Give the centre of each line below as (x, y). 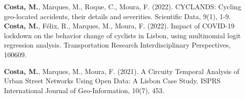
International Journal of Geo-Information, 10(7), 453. (84, 90)
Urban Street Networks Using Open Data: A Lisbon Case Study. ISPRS (112, 81)
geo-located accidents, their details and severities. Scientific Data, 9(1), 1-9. (117, 16)
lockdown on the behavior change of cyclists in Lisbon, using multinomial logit (122, 35)
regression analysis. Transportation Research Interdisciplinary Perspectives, (117, 45)
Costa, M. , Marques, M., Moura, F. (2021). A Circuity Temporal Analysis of (122, 71)
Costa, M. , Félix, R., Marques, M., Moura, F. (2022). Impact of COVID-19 (119, 26)
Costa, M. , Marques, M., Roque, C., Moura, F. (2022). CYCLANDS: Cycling (123, 6)
